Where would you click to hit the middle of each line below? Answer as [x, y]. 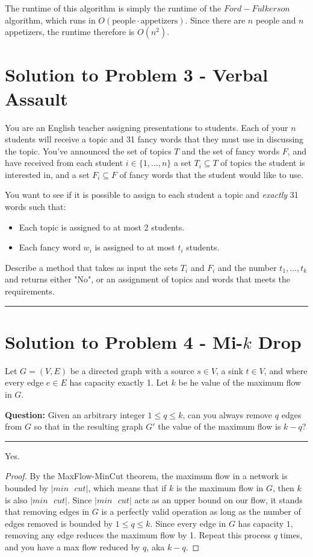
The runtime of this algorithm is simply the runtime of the [113, 8]
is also [16, 499]
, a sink [230, 370]
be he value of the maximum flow [240, 382]
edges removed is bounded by [59, 523]
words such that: [36, 207]
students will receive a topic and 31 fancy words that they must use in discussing [154, 139]
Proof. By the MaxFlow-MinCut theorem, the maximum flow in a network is [146, 476]
